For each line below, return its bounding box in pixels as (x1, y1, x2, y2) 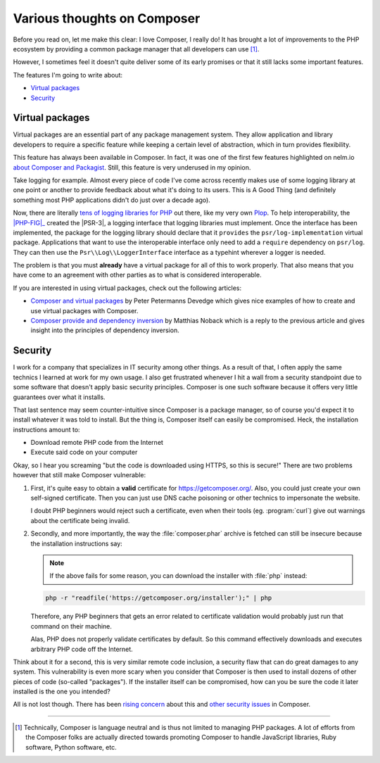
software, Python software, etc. (25, 743, 117, 751)
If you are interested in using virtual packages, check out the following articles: (13, 284, 242, 292)
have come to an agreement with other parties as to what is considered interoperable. (13, 271, 262, 279)
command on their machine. (30, 622, 113, 630)
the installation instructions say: (30, 539, 122, 548)
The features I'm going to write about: (13, 70, 123, 79)
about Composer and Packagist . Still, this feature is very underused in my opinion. (13, 163, 251, 172)
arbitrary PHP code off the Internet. (30, 645, 133, 653)
